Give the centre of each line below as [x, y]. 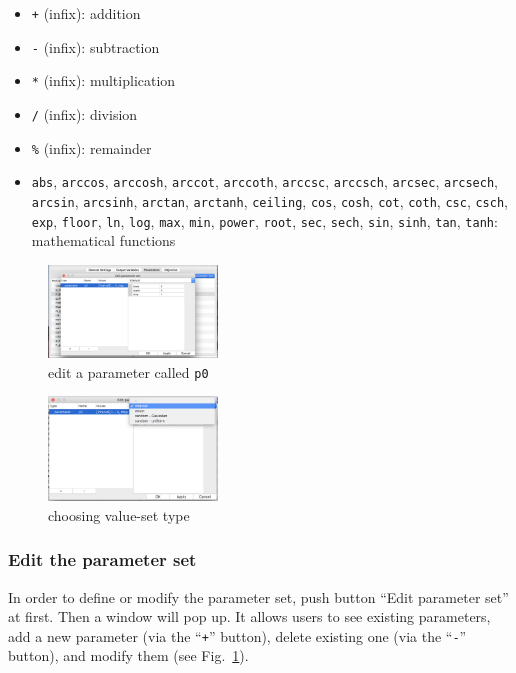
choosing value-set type [119, 514]
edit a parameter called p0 [128, 371]
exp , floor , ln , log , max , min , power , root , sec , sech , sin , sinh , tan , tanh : [264, 220]
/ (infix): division [84, 113]
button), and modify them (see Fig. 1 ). [128, 655]
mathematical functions [103, 240]
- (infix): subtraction [95, 46]
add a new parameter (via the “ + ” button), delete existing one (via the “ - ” [237, 635]
